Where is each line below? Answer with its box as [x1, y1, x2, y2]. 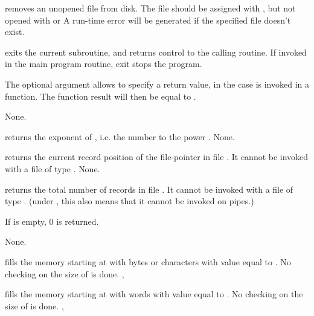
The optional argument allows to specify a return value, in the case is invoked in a [5, 77, 310, 90]
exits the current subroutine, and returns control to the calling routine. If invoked [5, 45, 307, 58]
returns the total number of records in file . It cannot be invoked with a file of [5, 182, 293, 195]
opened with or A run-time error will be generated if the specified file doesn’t [5, 13, 291, 26]
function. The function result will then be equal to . [5, 89, 196, 102]
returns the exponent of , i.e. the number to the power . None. [5, 130, 235, 143]
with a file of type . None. [5, 162, 100, 175]
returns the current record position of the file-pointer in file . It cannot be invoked [5, 150, 309, 163]
